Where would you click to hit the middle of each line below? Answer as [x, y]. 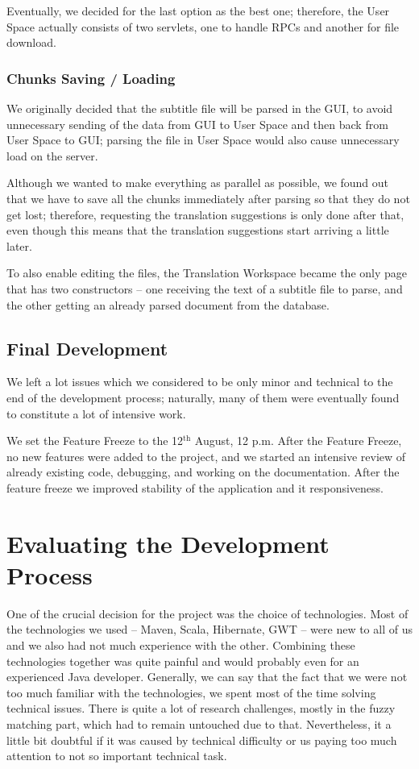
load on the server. [52, 155]
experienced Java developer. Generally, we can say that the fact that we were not [207, 677]
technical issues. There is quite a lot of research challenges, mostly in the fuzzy [201, 708]
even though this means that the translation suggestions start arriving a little [198, 230]
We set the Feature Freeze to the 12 [95, 441]
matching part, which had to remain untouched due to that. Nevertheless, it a [199, 723]
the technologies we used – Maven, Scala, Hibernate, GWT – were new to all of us [209, 629]
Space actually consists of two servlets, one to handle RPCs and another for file [203, 26]
